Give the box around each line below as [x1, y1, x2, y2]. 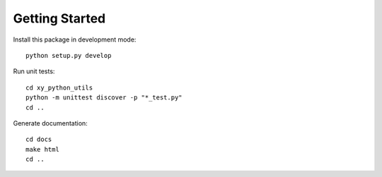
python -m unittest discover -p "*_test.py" [25, 94, 183, 102]
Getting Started [13, 11, 106, 26]
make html [25, 145, 59, 153]
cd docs [25, 135, 52, 144]
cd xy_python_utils [25, 83, 93, 92]
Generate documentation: [13, 118, 88, 127]
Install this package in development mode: [13, 35, 137, 44]
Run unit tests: [13, 67, 55, 75]
